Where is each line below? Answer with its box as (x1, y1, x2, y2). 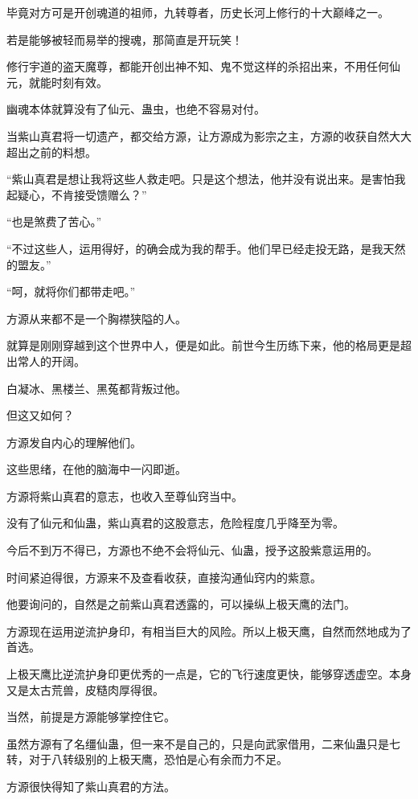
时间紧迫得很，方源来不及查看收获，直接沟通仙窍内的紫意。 (6, 568, 322, 585)
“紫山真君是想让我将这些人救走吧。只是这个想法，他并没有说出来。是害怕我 (6, 170, 406, 187)
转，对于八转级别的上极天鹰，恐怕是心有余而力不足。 (6, 751, 288, 768)
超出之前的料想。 (6, 143, 96, 160)
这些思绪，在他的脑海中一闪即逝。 (6, 461, 186, 477)
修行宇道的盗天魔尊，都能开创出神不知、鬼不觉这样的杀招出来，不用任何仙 (6, 58, 400, 75)
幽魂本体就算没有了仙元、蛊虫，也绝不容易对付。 (6, 100, 265, 117)
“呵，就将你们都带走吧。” (6, 283, 136, 300)
